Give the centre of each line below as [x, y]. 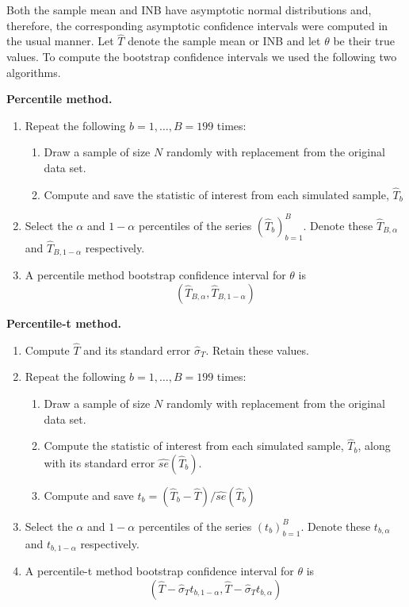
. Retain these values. [257, 350]
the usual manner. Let [60, 41]
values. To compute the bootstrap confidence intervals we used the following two [202, 56]
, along [374, 446]
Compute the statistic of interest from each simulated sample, [194, 446]
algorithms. [34, 72]
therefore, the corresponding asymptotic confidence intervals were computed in [197, 25]
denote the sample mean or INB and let [224, 41]
